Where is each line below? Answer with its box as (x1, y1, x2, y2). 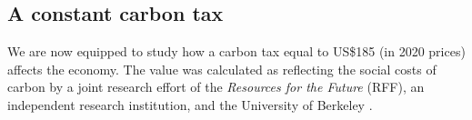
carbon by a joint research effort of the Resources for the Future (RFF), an (7, 77, 425, 96)
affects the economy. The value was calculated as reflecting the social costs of (7, 59, 437, 78)
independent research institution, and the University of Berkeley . (7, 95, 373, 114)
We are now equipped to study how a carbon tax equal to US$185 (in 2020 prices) (7, 42, 466, 61)
